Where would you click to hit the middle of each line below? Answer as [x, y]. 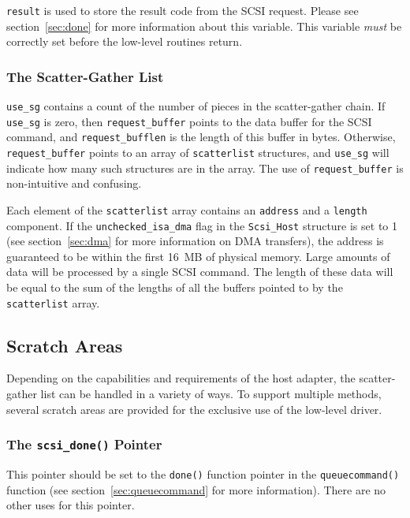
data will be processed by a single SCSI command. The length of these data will [200, 272]
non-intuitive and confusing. [74, 183]
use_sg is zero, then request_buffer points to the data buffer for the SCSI [189, 121]
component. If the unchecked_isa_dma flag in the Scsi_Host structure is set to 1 [202, 225]
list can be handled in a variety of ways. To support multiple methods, [211, 394]
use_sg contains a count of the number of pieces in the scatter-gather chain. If [196, 106]
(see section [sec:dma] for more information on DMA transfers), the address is [195, 241]
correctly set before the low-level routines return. [125, 41]
